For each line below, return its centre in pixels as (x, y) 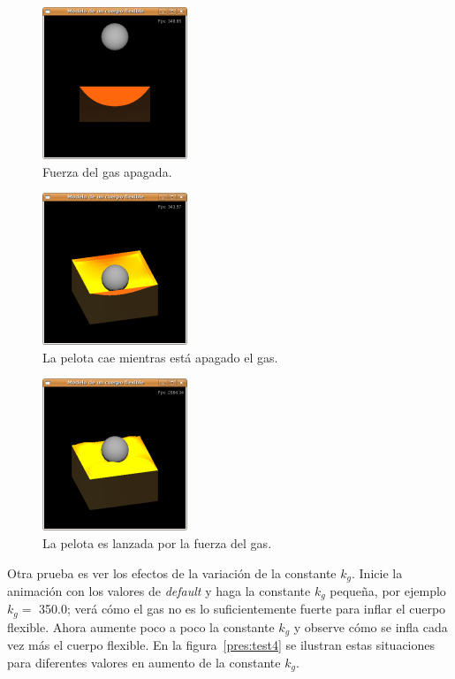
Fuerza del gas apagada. (107, 171)
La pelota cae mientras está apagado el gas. (160, 357)
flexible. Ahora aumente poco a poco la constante (141, 626)
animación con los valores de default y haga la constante (159, 591)
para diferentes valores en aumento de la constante (144, 662)
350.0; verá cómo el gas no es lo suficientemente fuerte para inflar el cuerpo (243, 609)
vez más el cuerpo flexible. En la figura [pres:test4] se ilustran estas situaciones (221, 645)
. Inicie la (377, 572)
